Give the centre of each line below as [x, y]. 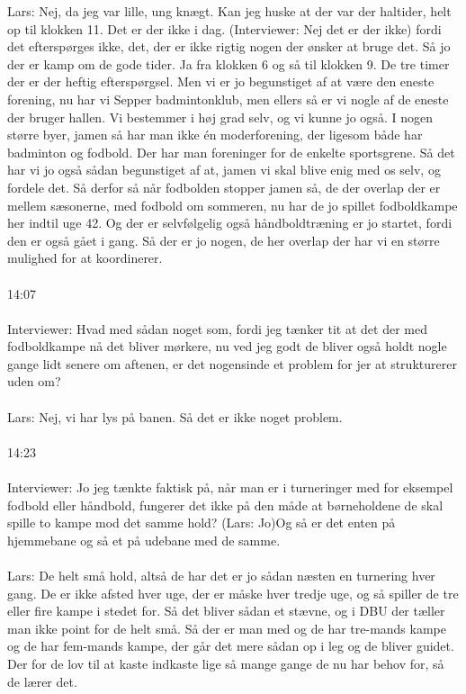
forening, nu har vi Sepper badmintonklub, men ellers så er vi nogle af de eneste [228, 99]
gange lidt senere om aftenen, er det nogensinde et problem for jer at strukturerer [232, 363]
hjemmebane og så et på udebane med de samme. [144, 540]
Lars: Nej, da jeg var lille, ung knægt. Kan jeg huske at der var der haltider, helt [229, 11]
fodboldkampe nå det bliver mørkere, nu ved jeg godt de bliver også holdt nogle [227, 346]
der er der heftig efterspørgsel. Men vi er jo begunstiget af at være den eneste [221, 81]
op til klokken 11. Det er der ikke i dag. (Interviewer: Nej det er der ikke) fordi [224, 28]
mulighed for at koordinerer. [85, 258]
